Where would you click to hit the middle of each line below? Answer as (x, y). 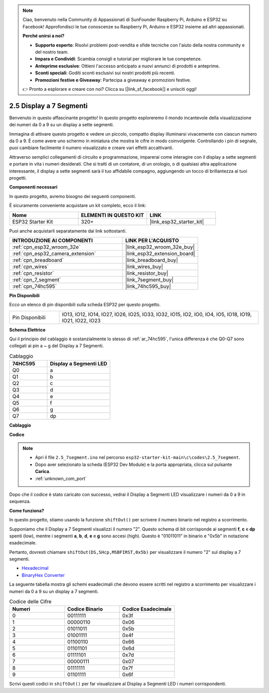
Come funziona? (27, 510)
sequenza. (20, 501)
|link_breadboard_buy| (152, 260)
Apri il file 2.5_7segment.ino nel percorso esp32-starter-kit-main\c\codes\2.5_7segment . (137, 458)
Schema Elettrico (27, 330)
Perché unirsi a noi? (44, 36)
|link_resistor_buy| (147, 273)
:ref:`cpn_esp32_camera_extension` (54, 253)
